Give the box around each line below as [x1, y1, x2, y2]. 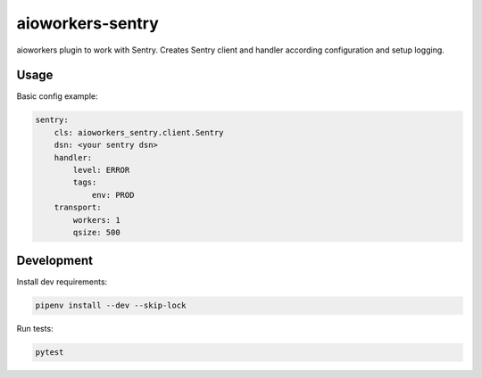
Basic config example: [16, 91, 98, 102]
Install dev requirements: [16, 276, 108, 287]
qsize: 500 [72, 227, 120, 237]
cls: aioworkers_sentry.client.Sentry [54, 127, 224, 137]
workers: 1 [72, 215, 120, 225]
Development [16, 253, 94, 268]
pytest [35, 348, 64, 357]
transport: [54, 202, 102, 213]
